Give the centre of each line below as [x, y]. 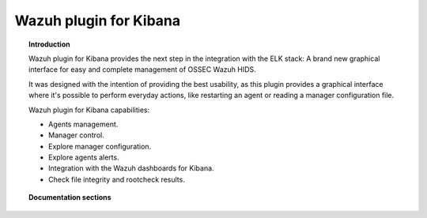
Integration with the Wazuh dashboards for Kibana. [131, 168]
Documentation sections [70, 197]
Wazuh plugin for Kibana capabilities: [89, 110]
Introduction [49, 44]
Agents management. [83, 124]
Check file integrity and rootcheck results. [117, 179]
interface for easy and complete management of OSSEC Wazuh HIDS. [142, 70]
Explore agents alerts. [84, 157]
